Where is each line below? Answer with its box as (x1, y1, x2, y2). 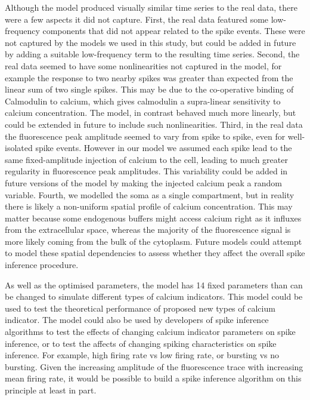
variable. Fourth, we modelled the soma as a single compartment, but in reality (5, 188, 294, 201)
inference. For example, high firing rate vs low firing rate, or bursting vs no (5, 349, 280, 361)
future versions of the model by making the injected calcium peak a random (5, 176, 282, 189)
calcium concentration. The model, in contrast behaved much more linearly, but (5, 106, 296, 119)
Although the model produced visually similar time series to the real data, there (5, 1, 297, 13)
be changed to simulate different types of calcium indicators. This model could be (5, 290, 303, 303)
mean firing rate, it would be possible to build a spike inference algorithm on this (5, 372, 302, 384)
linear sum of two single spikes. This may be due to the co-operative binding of (5, 83, 294, 96)
